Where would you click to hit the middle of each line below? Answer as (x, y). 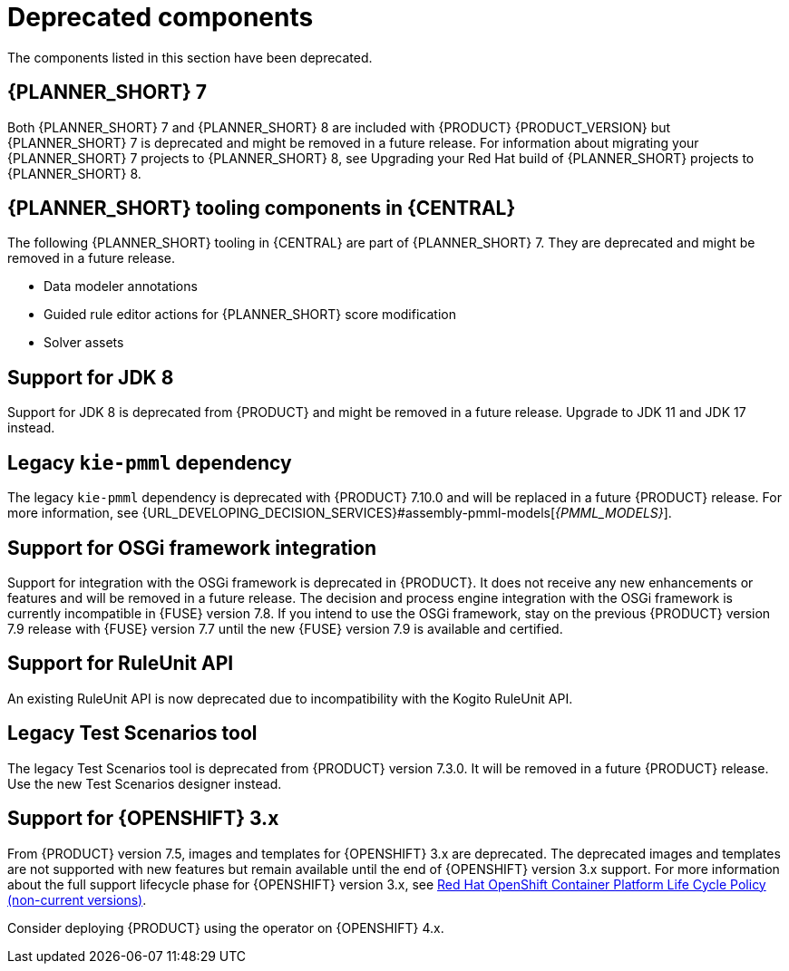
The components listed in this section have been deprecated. (190, 57)
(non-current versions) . (77, 899)
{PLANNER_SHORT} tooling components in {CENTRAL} (262, 209)
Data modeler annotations (121, 286)
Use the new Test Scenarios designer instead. (145, 783)
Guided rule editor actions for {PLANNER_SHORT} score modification (250, 315)
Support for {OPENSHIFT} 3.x (143, 819)
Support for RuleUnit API (121, 664)
